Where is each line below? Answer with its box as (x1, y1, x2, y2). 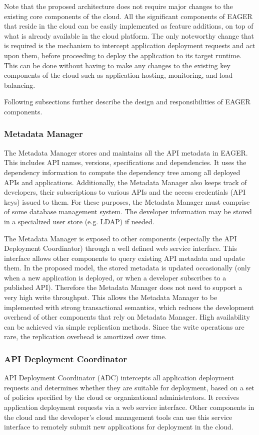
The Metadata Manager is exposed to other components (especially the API (4, 233, 237, 243)
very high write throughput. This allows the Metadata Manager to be (4, 292, 217, 303)
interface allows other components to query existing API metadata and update (4, 252, 245, 263)
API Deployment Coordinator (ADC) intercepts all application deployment (4, 372, 234, 383)
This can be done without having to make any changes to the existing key (4, 60, 230, 70)
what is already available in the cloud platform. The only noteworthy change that (4, 30, 254, 41)
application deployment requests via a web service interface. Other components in (4, 402, 254, 412)
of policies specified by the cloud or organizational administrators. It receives (4, 392, 239, 402)
